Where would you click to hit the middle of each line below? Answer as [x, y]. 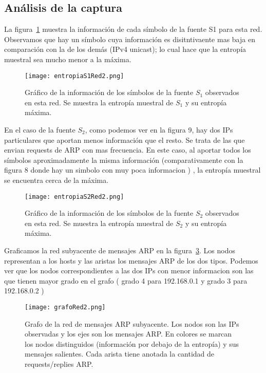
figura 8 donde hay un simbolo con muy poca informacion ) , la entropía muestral [132, 170]
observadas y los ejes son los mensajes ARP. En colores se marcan [128, 334]
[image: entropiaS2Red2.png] [74, 197]
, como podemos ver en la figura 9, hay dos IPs [159, 130]
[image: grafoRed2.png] [65, 307]
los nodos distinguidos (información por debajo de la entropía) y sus [132, 343]
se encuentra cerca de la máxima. [56, 180]
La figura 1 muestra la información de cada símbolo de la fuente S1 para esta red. [133, 29]
